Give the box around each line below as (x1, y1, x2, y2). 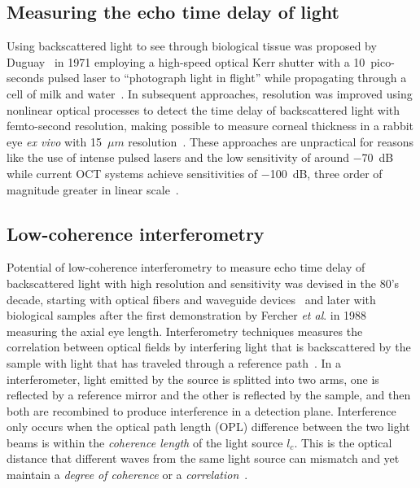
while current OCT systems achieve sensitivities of (7, 164, 258, 181)
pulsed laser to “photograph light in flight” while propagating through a (47, 69, 407, 86)
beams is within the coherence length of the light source (7, 434, 283, 451)
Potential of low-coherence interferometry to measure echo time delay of (7, 259, 365, 276)
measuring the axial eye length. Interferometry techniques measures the (7, 322, 363, 339)
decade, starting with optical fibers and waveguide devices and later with (7, 290, 376, 307)
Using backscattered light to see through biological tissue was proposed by (7, 37, 377, 54)
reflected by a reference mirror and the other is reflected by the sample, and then (7, 386, 411, 403)
